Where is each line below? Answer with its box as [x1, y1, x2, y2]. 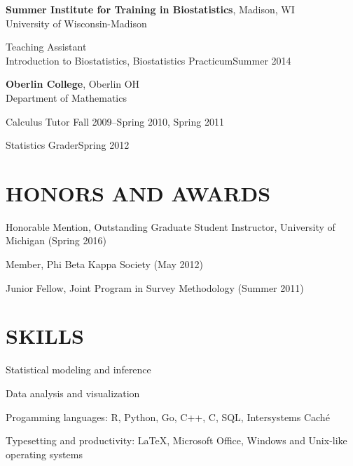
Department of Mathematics [6, 90, 127, 105]
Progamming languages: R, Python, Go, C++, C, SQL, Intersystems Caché [6, 409, 330, 424]
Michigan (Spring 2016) [6, 233, 106, 248]
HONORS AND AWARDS [6, 178, 271, 207]
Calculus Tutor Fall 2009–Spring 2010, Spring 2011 [6, 114, 224, 128]
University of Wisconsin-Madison [6, 15, 147, 30]
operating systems [6, 446, 83, 461]
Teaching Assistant [6, 39, 87, 54]
